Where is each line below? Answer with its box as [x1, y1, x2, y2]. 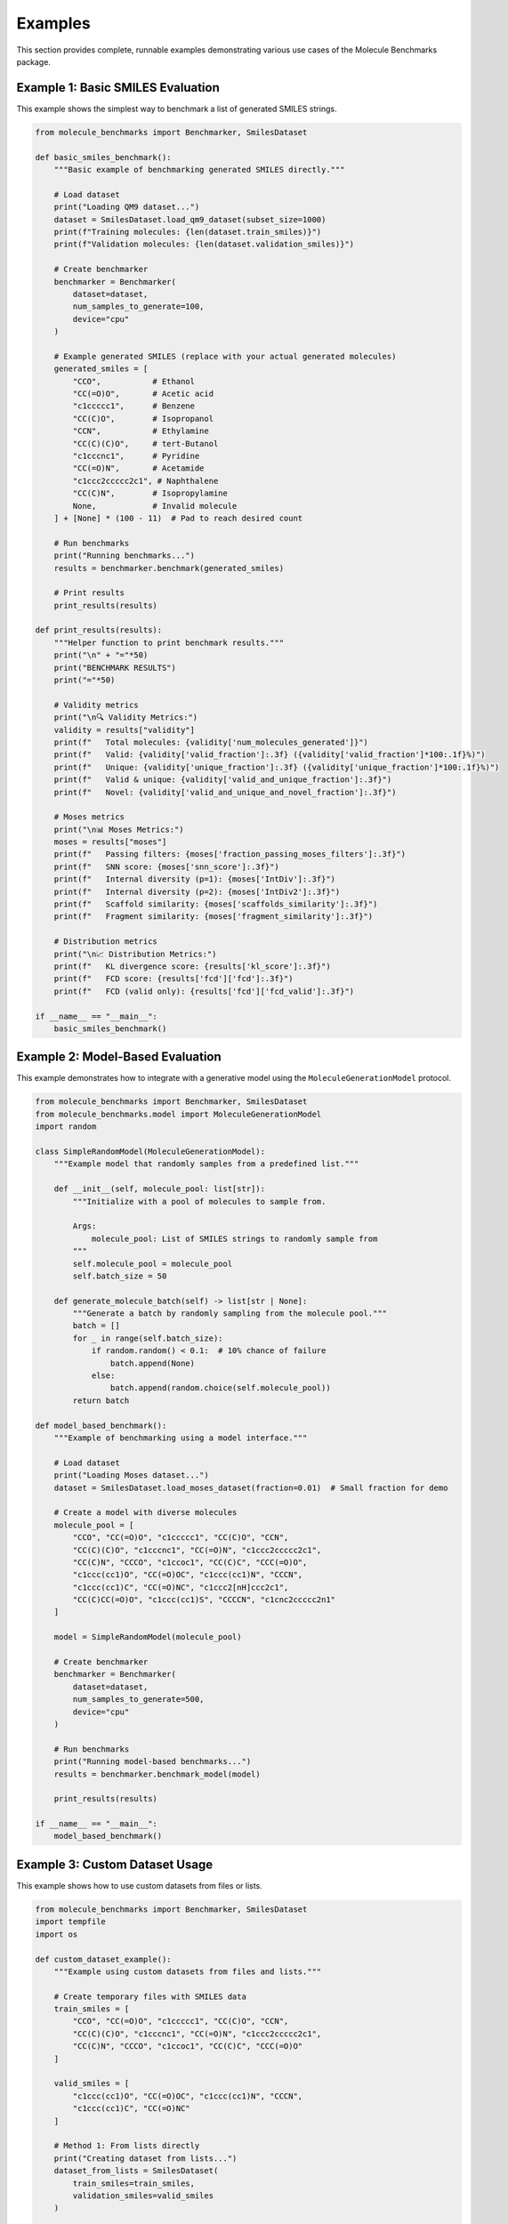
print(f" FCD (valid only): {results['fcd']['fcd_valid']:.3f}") [53, 986, 355, 996]
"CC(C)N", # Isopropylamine [72, 488, 229, 498]
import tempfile [35, 1917, 107, 1927]
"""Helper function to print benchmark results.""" [53, 637, 285, 648]
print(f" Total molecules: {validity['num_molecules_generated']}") [53, 737, 369, 747]
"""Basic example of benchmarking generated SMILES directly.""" [53, 165, 345, 174]
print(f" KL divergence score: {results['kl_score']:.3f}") [53, 962, 331, 971]
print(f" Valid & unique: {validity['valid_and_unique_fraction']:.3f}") [53, 775, 392, 785]
